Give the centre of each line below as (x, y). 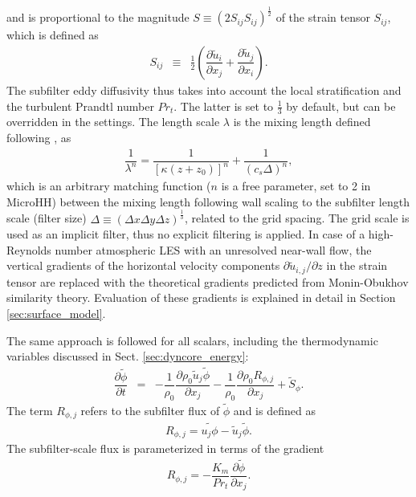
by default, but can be (341, 106)
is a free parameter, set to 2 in (296, 186)
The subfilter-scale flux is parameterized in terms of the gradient (165, 448)
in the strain (357, 265)
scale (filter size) (47, 218)
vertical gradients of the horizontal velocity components (143, 265)
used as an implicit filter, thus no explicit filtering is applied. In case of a (186, 234)
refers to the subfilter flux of (150, 410)
